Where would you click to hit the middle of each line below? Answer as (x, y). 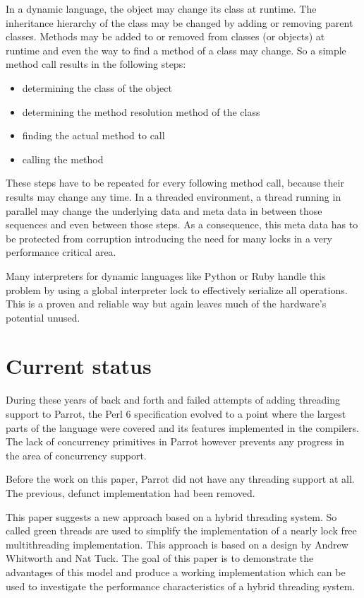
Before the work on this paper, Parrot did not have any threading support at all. (180, 479)
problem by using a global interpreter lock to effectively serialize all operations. (177, 289)
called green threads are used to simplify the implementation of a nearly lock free (181, 530)
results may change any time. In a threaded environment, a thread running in (174, 196)
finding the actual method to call (93, 135)
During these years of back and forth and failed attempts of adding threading (173, 400)
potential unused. (43, 317)
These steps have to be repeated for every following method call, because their (175, 183)
